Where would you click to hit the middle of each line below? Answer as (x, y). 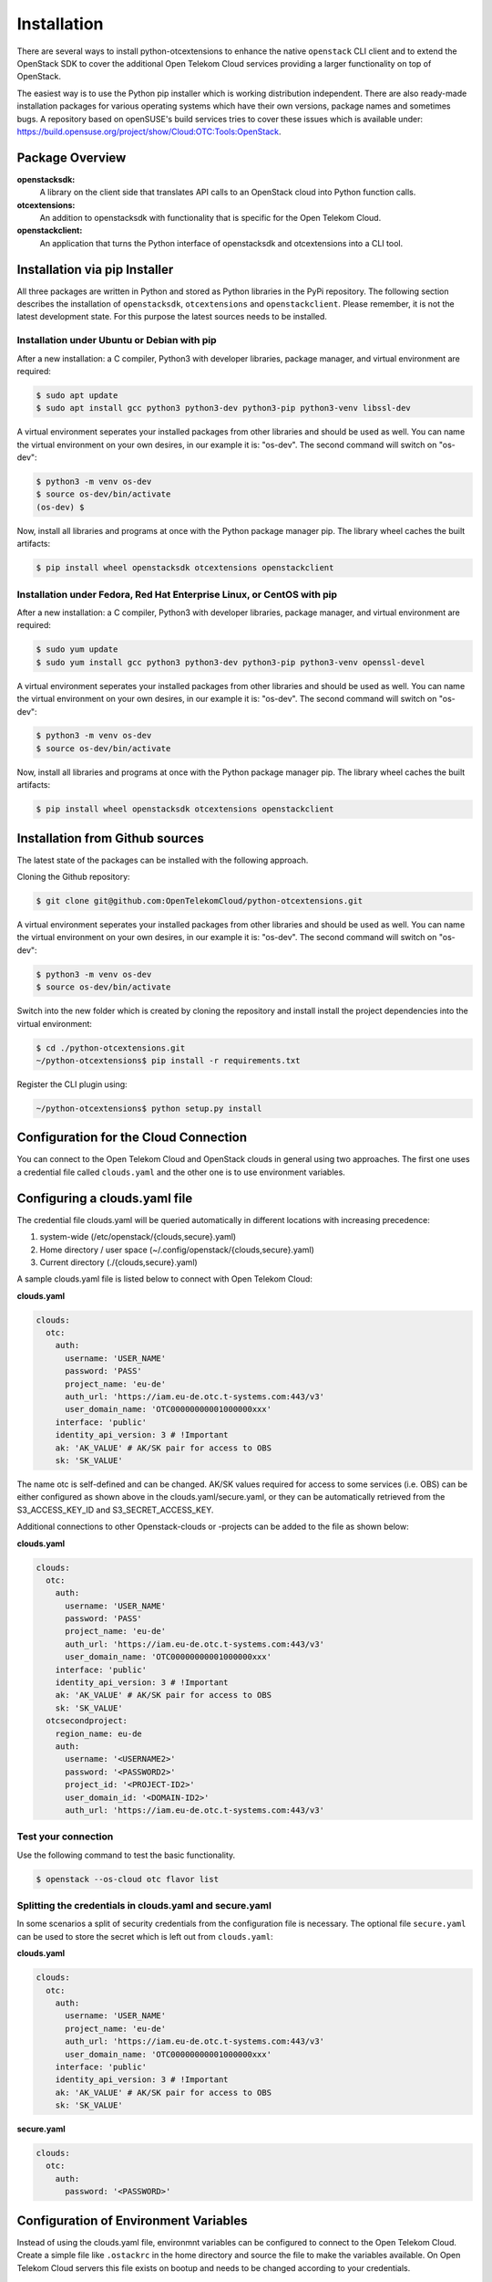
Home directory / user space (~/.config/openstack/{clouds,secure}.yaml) (177, 1250)
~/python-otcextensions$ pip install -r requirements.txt (168, 1060)
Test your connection (65, 1837)
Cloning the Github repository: (74, 877)
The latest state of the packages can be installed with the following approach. (163, 860)
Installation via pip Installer (95, 269)
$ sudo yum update (77, 649)
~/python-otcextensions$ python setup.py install (149, 1108)
